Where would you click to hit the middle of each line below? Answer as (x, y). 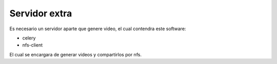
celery (29, 38)
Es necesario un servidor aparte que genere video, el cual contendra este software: (98, 29)
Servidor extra (41, 13)
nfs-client (33, 45)
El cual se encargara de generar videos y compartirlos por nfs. (76, 54)
